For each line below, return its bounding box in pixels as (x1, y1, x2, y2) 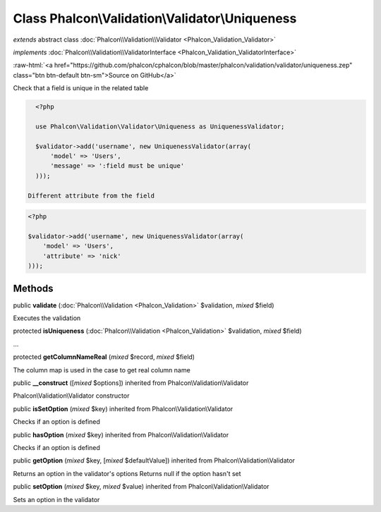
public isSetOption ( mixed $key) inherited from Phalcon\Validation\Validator (13, 404, 234, 413)
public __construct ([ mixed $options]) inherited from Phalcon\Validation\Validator (13, 378, 249, 387)
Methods (13, 282, 54, 294)
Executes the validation (13, 314, 81, 322)
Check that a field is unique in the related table (13, 84, 149, 92)
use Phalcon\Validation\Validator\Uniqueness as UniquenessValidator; (35, 122, 285, 130)
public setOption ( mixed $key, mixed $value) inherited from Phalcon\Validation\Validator (13, 482, 270, 491)
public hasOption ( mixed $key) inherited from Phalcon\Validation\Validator (13, 430, 229, 439)
